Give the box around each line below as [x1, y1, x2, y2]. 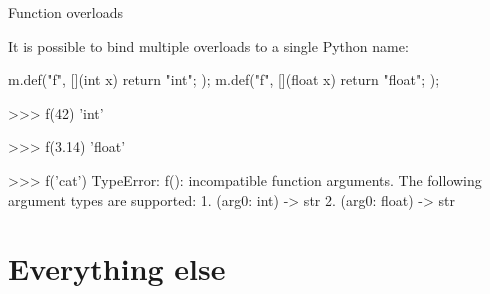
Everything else [8, 248, 226, 289]
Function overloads [8, 2, 124, 22]
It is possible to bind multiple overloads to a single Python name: [8, 35, 409, 56]
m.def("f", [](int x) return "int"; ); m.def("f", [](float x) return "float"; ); [8, 69, 440, 90]
